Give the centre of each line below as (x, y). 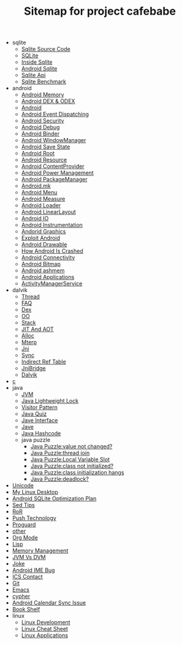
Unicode (23, 486)
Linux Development (46, 622)
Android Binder (40, 134)
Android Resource (44, 160)
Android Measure (43, 199)
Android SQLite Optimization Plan (54, 498)
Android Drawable (44, 245)
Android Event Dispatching (55, 114)
